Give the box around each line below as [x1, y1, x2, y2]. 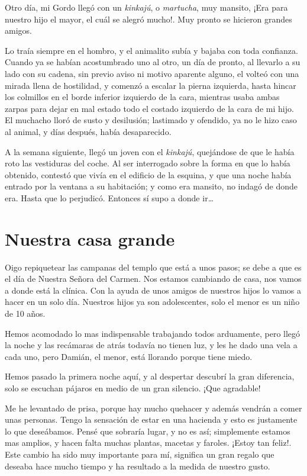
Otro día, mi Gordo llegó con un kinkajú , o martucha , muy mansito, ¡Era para [5, 1, 288, 13]
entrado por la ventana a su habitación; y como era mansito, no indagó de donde [5, 180, 298, 192]
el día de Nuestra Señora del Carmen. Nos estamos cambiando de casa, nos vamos [5, 272, 302, 285]
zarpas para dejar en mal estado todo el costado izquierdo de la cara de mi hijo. [5, 102, 294, 114]
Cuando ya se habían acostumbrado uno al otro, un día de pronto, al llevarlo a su [5, 56, 300, 68]
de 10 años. [5, 307, 46, 319]
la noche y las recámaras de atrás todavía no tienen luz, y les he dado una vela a [5, 339, 298, 351]
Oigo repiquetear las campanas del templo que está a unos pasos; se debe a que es [5, 260, 302, 273]
